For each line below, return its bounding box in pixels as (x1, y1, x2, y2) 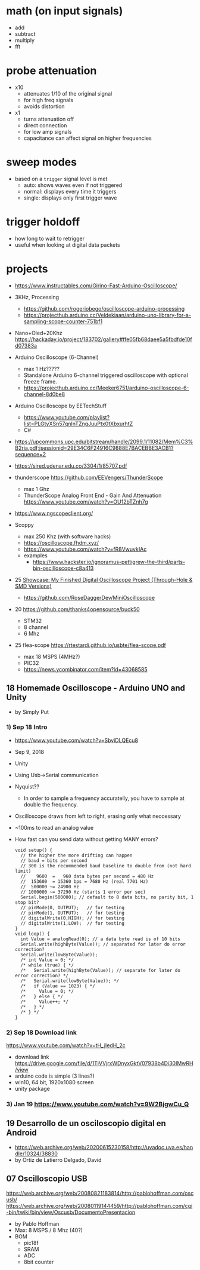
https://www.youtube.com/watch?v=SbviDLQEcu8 (14, 737, 139, 744)
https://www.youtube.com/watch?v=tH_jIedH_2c (6, 1042, 126, 1049)
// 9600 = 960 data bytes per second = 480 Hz (20, 873, 154, 879)
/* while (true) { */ (20, 962, 74, 968)
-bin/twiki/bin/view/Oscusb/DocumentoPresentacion (6, 1208, 136, 1216)
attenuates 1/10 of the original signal (23, 90, 112, 97)
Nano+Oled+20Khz (14, 329, 62, 336)
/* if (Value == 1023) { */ (20, 983, 95, 989)
